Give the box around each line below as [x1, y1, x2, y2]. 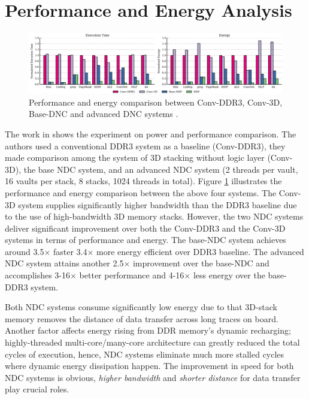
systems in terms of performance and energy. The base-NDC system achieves [5, 233, 286, 246]
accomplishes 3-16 [5, 269, 71, 281]
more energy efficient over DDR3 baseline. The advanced [96, 245, 304, 257]
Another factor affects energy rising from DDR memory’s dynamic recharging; [5, 324, 291, 337]
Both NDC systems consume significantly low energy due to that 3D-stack [5, 301, 277, 313]
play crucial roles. [5, 383, 69, 395]
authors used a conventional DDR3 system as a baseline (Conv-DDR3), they [5, 139, 286, 152]
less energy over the [193, 269, 265, 281]
